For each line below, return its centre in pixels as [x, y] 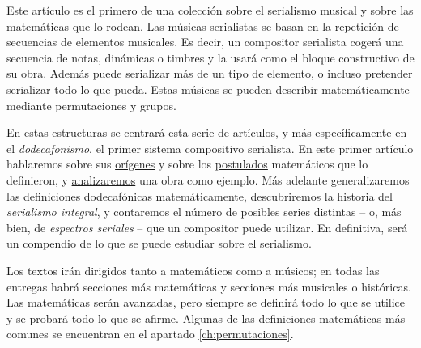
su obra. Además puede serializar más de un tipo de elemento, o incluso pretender [210, 73]
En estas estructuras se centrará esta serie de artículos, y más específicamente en [207, 132]
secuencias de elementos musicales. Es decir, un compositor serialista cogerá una [205, 42]
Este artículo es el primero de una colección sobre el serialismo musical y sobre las [210, 10]
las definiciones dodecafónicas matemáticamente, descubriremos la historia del [200, 195]
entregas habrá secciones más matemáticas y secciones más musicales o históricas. [209, 286]
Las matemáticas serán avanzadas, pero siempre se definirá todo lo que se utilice [206, 302]
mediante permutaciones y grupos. [91, 105]
